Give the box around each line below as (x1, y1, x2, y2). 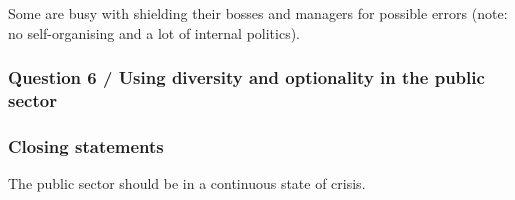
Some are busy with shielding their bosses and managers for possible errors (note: (8, 3, 508, 23)
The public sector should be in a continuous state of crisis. (8, 173, 366, 194)
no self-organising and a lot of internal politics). (8, 22, 301, 43)
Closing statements (8, 133, 164, 158)
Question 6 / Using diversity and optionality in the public (8, 65, 485, 90)
